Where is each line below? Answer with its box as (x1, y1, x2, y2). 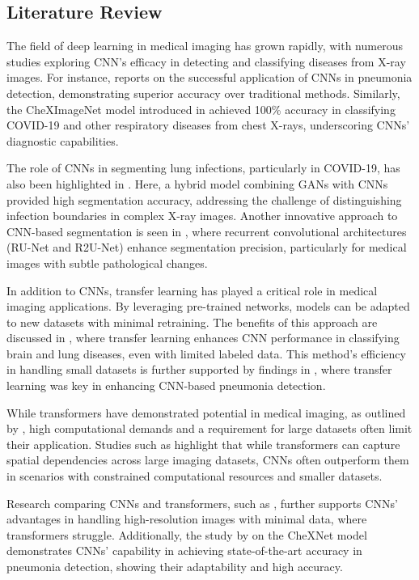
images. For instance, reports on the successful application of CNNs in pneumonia (6, 69, 413, 86)
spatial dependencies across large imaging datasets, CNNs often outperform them (6, 451, 409, 468)
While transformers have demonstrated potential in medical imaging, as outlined (6, 404, 406, 421)
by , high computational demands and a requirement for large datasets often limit (6, 420, 413, 437)
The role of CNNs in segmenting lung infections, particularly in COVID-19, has (6, 159, 400, 176)
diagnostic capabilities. (6, 132, 119, 149)
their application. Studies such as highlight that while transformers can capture (6, 435, 400, 452)
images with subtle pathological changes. (6, 254, 208, 271)
